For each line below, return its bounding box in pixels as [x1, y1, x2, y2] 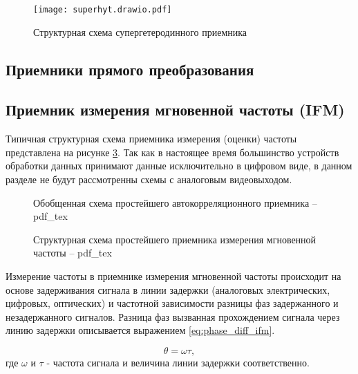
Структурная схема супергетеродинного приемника [33, 24, 247, 39]
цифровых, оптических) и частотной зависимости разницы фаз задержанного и [6, 296, 339, 310]
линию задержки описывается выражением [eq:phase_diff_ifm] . [6, 323, 275, 337]
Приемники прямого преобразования [6, 58, 254, 80]
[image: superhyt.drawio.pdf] [33, 5, 172, 15]
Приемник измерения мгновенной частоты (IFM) [6, 99, 345, 120]
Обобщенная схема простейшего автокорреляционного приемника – [33, 195, 317, 209]
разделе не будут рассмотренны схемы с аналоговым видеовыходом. [6, 172, 292, 187]
